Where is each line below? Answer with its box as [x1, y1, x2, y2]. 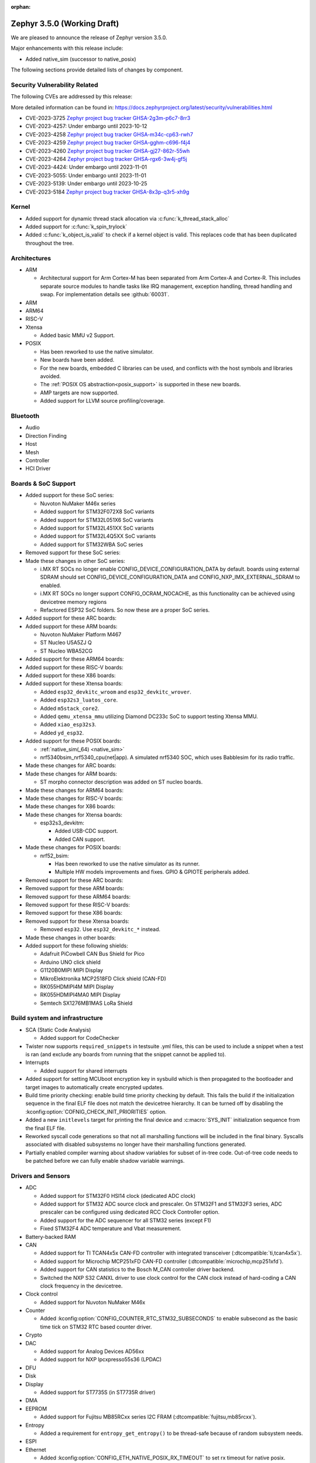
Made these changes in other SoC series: [25, 557, 125, 564]
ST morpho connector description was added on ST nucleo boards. [40, 778, 203, 785]
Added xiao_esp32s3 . [40, 721, 97, 728]
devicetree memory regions [40, 598, 107, 605]
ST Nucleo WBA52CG [40, 647, 93, 654]
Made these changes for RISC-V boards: [25, 795, 123, 802]
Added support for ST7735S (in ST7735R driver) [40, 1389, 156, 1396]
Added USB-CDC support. [54, 827, 118, 834]
